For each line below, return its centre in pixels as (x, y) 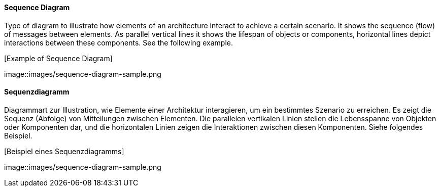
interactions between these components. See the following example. (119, 42)
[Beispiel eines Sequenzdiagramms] (64, 151)
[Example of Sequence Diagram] (58, 58)
